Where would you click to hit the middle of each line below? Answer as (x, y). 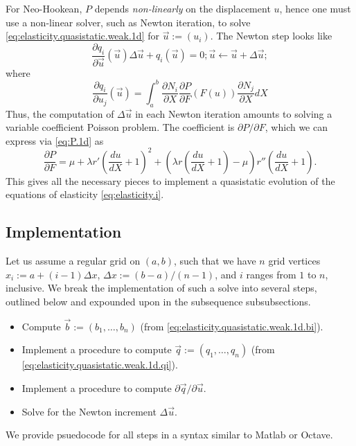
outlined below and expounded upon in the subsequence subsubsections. (158, 302)
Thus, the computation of (60, 113)
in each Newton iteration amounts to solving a (234, 113)
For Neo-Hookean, (44, 8)
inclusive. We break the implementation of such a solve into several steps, (161, 288)
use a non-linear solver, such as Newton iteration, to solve (128, 22)
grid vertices (294, 261)
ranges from (271, 274)
